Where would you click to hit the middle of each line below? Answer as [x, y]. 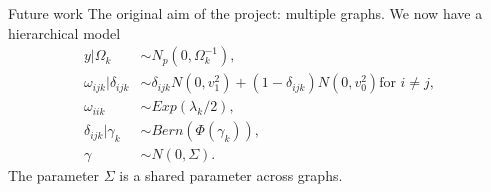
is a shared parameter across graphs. [231, 175]
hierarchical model [64, 32]
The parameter [54, 175]
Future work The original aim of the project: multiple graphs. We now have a [245, 13]
